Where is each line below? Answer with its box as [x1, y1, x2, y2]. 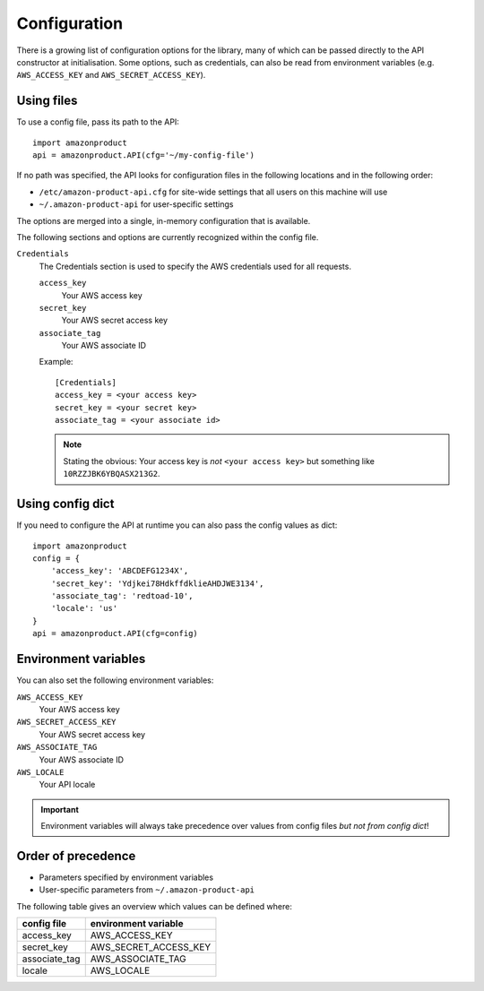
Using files [16, 93, 78, 108]
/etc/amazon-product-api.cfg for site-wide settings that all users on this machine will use [39, 186, 388, 197]
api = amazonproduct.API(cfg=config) [32, 628, 199, 639]
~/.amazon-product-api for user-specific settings [39, 199, 234, 210]
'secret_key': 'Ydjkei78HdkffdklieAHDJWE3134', [50, 578, 264, 589]
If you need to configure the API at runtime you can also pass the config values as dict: [16, 520, 338, 530]
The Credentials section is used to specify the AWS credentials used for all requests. [39, 261, 351, 271]
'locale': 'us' [50, 603, 118, 614]
